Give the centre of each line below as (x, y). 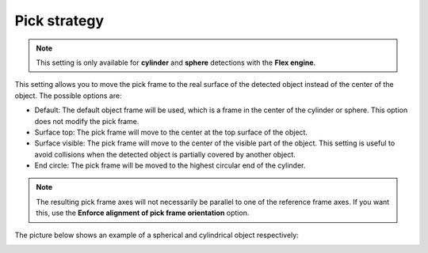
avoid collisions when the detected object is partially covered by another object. (165, 154)
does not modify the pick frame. (87, 121)
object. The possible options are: (68, 96)
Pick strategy (59, 21)
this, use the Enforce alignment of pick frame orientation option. (143, 213)
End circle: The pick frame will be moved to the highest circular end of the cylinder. (170, 165)
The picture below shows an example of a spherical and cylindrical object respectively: (157, 235)
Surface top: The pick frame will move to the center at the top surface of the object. (171, 132)
